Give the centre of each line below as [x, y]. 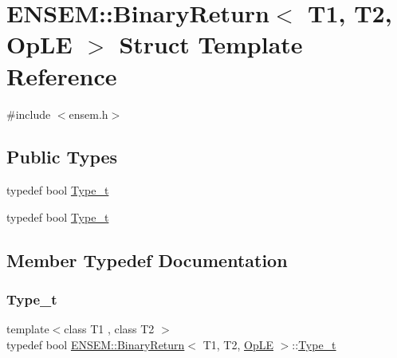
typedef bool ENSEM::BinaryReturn [96, 345]
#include [29, 114]
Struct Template [211, 44]
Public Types [62, 157]
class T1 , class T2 [109, 329]
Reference [62, 75]
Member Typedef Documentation [147, 260]
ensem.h [88, 114]
